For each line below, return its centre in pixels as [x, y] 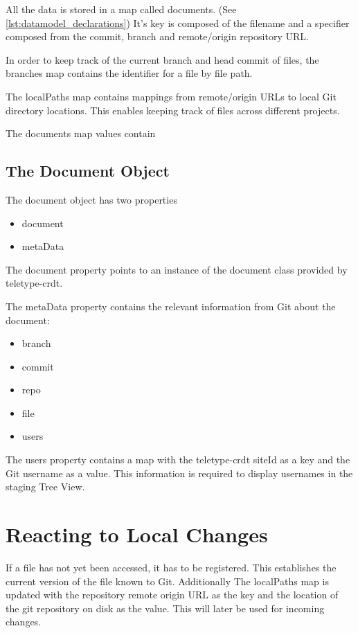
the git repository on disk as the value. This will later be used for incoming [165, 608]
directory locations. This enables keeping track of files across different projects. [173, 110]
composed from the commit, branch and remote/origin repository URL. [157, 36]
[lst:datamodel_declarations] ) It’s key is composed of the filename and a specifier [178, 23]
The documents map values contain [81, 133]
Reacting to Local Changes [137, 534]
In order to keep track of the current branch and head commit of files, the [162, 59]
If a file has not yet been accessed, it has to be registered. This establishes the [171, 567]
